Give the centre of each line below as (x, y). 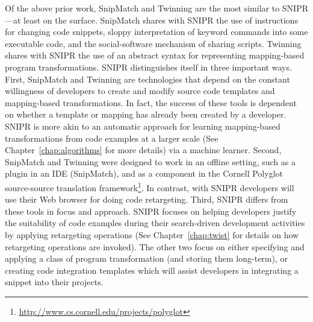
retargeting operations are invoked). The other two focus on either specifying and (155, 246)
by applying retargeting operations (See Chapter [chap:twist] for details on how (152, 234)
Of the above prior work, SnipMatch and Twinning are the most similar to (142, 8)
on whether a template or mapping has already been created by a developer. (146, 114)
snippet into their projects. (54, 282)
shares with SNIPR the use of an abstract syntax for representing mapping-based (155, 55)
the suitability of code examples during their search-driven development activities (155, 223)
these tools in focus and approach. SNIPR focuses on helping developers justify (151, 211)
